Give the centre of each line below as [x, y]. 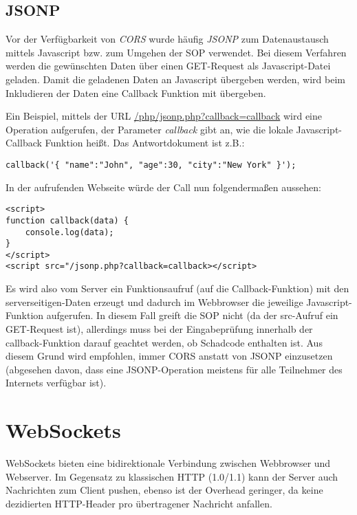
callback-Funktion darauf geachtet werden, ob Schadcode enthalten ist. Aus [164, 342]
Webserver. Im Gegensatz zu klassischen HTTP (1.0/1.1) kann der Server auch [172, 476]
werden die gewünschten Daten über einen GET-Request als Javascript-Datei [168, 66]
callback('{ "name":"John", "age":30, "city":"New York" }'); [151, 165]
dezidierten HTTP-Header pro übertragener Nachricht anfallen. [139, 503]
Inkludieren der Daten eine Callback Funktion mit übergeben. [136, 92]
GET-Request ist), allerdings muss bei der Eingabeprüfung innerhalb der [159, 328]
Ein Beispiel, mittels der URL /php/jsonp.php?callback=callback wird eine [164, 116]
